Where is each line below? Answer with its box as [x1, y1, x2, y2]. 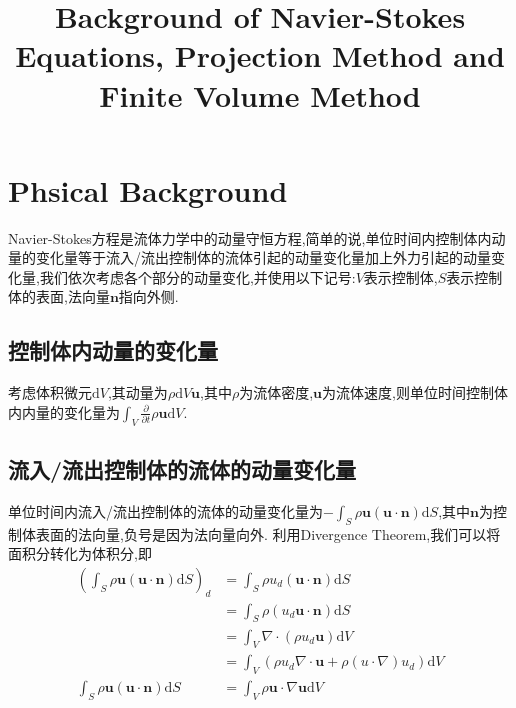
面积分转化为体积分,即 [8, 543, 152, 564]
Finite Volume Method [99, 74, 421, 115]
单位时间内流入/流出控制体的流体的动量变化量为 [8, 500, 323, 521]
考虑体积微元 [8, 382, 92, 403]
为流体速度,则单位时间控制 [322, 382, 494, 403]
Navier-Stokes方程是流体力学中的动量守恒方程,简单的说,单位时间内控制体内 [8, 227, 492, 248]
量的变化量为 [35, 401, 120, 422]
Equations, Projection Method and [15, 35, 505, 76]
